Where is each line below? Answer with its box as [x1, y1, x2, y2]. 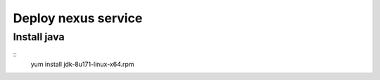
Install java [13, 31, 65, 43]
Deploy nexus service [13, 10, 143, 26]
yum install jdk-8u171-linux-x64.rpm [30, 60, 134, 68]
